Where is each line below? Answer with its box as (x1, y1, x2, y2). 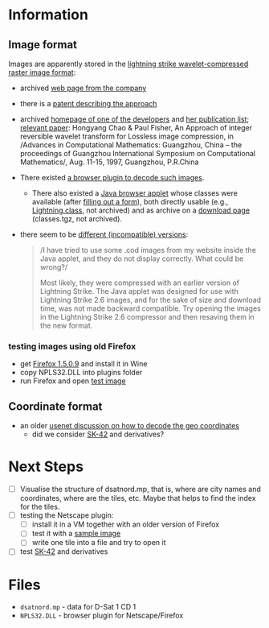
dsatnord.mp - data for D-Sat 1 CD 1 (19, 602, 137, 612)
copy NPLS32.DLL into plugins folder (19, 368, 143, 378)
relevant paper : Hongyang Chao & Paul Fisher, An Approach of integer (19, 123, 253, 132)
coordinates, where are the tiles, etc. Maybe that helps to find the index (19, 494, 256, 503)
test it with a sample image (31, 529, 121, 539)
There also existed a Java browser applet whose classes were (31, 188, 238, 198)
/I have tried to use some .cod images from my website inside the (39, 246, 257, 254)
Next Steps (8, 457, 84, 476)
